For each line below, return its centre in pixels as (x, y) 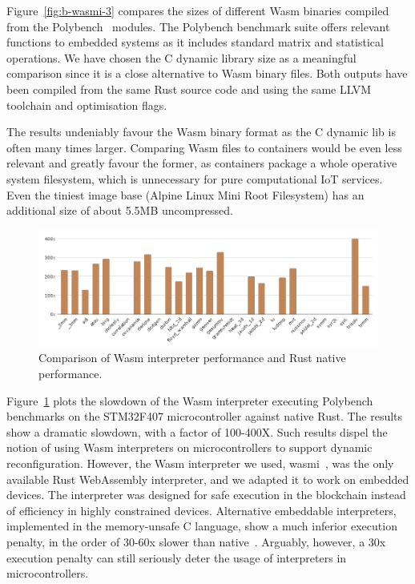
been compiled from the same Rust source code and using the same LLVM (189, 89)
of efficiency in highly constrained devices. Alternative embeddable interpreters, (201, 510)
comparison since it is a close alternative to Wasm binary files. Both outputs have (207, 73)
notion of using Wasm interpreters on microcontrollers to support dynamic (189, 447)
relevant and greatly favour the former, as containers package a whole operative (202, 163)
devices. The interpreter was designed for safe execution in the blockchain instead (206, 495)
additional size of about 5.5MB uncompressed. (120, 210)
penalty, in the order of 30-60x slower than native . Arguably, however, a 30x (196, 542)
